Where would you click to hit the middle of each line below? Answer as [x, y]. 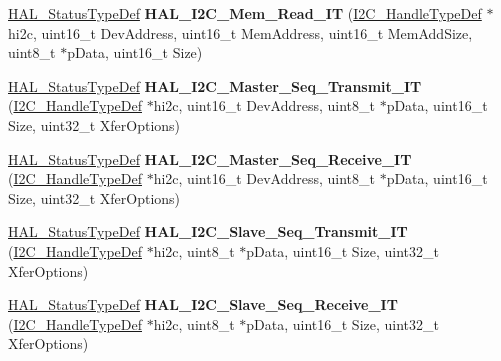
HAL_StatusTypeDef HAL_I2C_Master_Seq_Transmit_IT [215, 85]
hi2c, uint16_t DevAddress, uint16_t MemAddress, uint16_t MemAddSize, [240, 32]
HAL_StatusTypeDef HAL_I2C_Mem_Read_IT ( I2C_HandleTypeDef [245, 13]
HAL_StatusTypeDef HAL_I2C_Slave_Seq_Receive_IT [203, 304]
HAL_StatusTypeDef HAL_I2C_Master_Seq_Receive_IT [210, 158]
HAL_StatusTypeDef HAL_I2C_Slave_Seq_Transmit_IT [208, 231]
